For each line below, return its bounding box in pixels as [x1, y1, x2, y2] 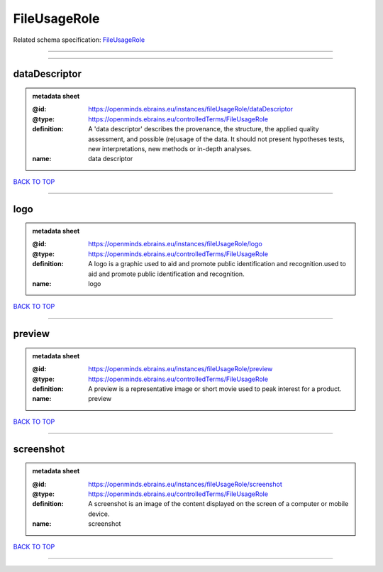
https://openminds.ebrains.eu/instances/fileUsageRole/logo [88, 240, 262, 248]
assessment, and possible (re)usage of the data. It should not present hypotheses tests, [88, 135, 345, 143]
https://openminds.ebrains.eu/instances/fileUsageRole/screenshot [88, 480, 283, 488]
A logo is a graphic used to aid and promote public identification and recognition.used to [88, 260, 347, 268]
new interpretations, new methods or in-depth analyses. [88, 144, 252, 153]
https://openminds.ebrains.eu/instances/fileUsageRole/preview [88, 365, 273, 373]
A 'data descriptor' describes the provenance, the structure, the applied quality [88, 125, 319, 133]
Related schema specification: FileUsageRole [13, 35, 145, 44]
